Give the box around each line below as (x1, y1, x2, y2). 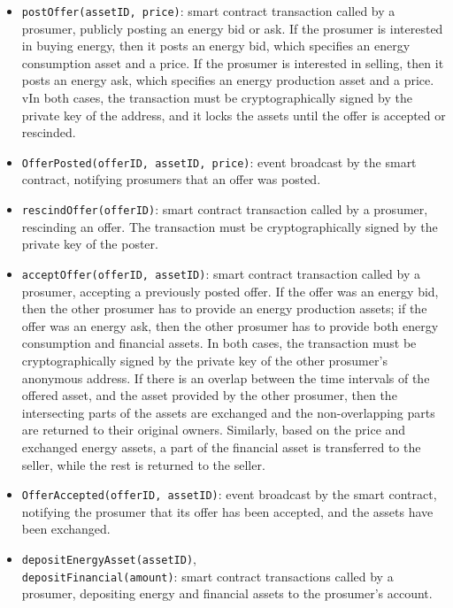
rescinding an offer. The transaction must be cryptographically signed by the (21, 217, 438, 235)
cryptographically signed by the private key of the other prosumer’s (21, 350, 388, 369)
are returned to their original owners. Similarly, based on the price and (21, 420, 406, 439)
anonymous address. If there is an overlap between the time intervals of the (21, 368, 430, 387)
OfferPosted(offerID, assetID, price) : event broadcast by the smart (21, 152, 417, 171)
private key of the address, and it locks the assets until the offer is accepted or (21, 105, 446, 124)
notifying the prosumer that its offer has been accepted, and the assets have (21, 502, 434, 520)
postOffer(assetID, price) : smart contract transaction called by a (21, 2, 395, 19)
